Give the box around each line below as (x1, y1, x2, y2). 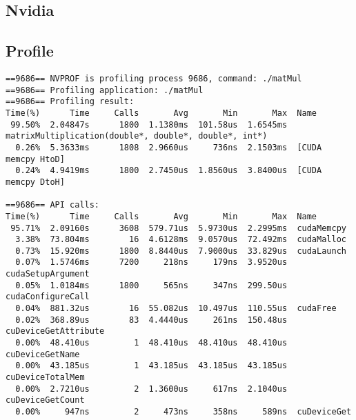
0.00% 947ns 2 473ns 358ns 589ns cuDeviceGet (15, 407, 352, 417)
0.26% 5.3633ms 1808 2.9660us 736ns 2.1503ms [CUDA (15, 142, 322, 152)
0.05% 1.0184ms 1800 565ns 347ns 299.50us (15, 280, 288, 290)
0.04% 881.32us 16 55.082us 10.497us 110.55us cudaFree (15, 303, 337, 314)
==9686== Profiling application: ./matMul (6, 85, 204, 95)
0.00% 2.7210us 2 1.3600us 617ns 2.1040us (15, 383, 288, 394)
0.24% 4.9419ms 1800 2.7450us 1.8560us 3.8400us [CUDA (15, 166, 322, 176)
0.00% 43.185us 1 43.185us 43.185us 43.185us (15, 361, 288, 371)
